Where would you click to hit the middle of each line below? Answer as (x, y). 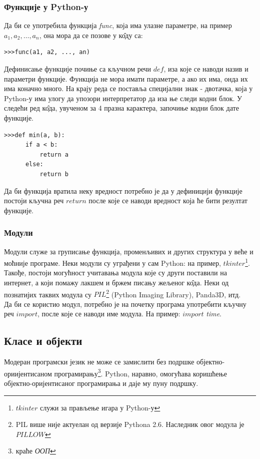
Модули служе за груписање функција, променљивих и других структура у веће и (129, 251)
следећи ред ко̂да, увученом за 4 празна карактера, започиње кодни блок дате (121, 108)
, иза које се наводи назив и (206, 69)
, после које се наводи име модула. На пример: (109, 314)
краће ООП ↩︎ (36, 451)
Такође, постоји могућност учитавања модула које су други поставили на (115, 273)
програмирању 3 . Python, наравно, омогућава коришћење (140, 372)
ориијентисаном (28, 373)
